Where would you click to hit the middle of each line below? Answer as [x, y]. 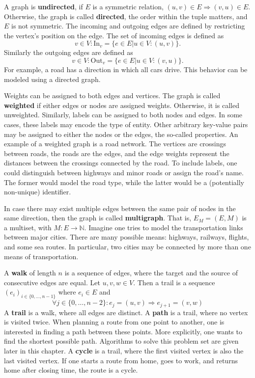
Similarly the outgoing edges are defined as [69, 52]
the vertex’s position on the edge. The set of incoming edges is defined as [114, 35]
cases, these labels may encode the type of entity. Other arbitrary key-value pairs [126, 124]
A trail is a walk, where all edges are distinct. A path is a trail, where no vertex [126, 312]
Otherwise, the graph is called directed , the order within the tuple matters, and [126, 16]
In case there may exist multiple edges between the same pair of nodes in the [120, 208]
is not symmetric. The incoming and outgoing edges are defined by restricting [128, 26]
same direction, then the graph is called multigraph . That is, [98, 218]
